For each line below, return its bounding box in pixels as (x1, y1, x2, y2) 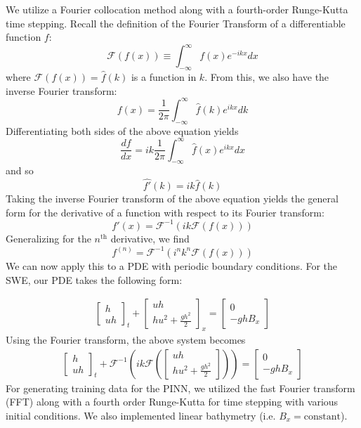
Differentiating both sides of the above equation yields (6, 123, 239, 138)
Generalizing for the (6, 231, 91, 245)
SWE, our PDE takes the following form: (6, 272, 183, 287)
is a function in (131, 70, 197, 84)
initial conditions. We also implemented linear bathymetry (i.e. (6, 408, 276, 422)
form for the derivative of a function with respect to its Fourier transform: (6, 205, 324, 219)
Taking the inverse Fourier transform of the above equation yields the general (6, 191, 339, 206)
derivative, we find (110, 231, 190, 245)
